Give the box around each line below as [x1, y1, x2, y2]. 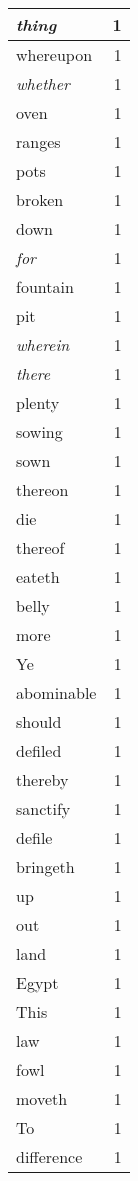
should [16, 710, 62, 733]
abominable [16, 681, 97, 704]
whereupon [16, 43, 93, 66]
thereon [16, 478, 69, 501]
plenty [16, 391, 60, 414]
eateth [16, 565, 60, 588]
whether [16, 72, 70, 95]
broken [16, 188, 64, 211]
